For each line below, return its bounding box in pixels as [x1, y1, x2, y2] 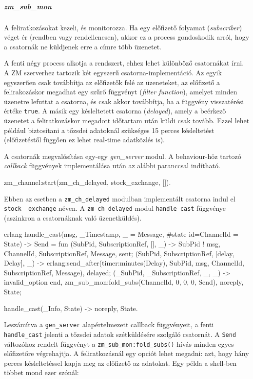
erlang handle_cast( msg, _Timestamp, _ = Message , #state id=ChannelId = [4, 229, 238, 239]
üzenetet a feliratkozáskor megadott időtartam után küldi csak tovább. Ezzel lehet [4, 115, 250, 125]
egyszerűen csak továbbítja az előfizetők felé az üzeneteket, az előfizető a [4, 77, 220, 87]
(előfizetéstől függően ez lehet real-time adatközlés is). [4, 134, 165, 145]
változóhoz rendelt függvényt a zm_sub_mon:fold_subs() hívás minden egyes [4, 338, 234, 349]
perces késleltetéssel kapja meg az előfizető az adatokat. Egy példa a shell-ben [4, 357, 237, 368]
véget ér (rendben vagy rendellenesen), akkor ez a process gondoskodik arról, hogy [4, 32, 250, 42]
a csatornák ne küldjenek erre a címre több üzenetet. [4, 41, 161, 51]
